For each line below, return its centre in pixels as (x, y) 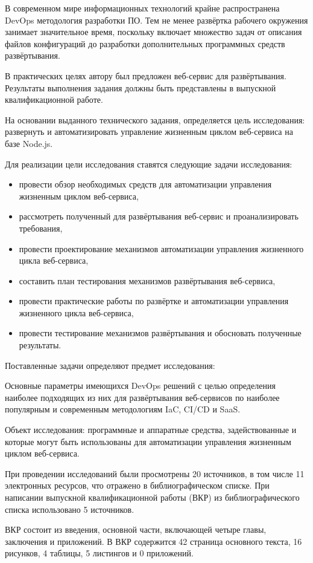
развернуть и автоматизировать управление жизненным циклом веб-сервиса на (149, 132)
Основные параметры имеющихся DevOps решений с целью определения (140, 386)
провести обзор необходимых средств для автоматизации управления (145, 184)
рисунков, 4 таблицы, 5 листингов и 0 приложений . (99, 553)
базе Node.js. (29, 143)
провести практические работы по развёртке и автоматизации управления (154, 301)
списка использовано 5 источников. (70, 509)
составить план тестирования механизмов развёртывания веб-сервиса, (147, 280)
